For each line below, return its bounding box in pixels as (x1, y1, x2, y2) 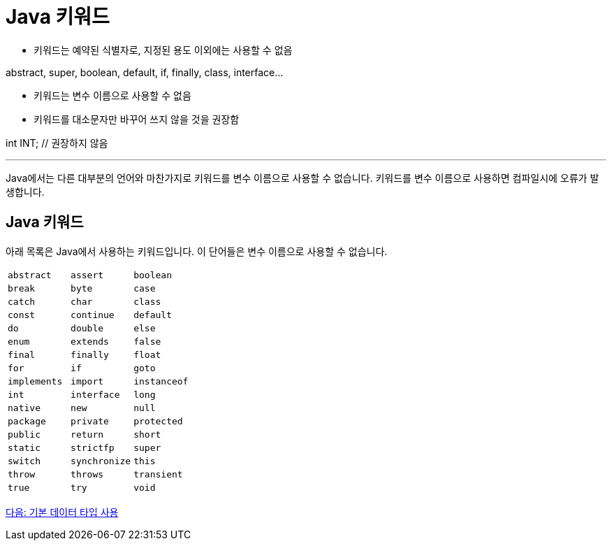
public (8, 429, 41, 440)
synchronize (71, 455, 131, 466)
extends (71, 336, 109, 347)
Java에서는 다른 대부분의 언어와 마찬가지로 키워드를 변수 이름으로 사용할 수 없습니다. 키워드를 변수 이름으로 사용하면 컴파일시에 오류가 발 (6, 171, 599, 184)
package (8, 415, 46, 426)
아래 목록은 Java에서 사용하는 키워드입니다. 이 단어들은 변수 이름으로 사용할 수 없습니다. (6, 245, 388, 257)
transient (133, 468, 183, 480)
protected (133, 415, 183, 426)
